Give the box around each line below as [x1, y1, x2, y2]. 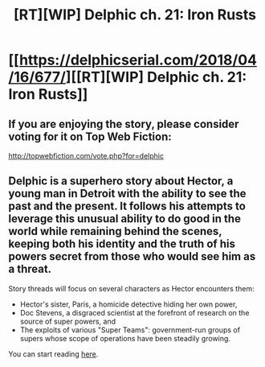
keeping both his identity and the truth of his [8, 237, 235, 251]
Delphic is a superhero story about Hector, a [8, 175, 234, 188]
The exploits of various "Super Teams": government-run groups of [19, 324, 241, 335]
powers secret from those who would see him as [8, 249, 256, 263]
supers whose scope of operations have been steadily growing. [19, 333, 231, 343]
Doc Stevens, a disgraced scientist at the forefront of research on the [19, 307, 250, 317]
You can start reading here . [8, 348, 99, 359]
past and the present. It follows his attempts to [8, 200, 247, 213]
